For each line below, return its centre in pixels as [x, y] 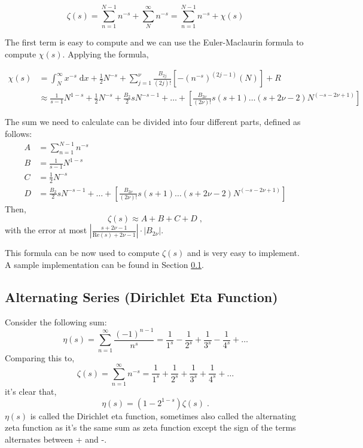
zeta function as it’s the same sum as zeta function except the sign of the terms [150, 427]
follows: [19, 133]
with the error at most [46, 230]
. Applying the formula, [106, 54]
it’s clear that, [31, 391]
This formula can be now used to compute [82, 253]
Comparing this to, [40, 357]
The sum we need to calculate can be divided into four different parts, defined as [153, 122]
